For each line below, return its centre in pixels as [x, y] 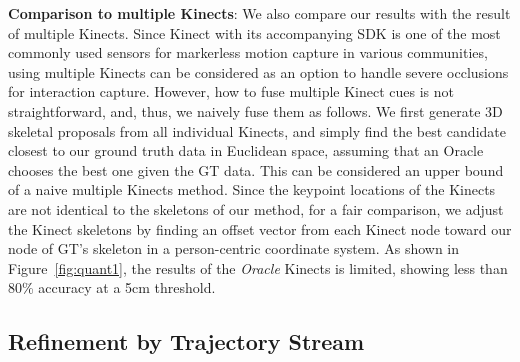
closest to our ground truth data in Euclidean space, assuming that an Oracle [246, 150]
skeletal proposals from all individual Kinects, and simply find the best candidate [257, 130]
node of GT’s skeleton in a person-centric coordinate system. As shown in [234, 248]
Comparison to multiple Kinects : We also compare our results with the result [259, 13]
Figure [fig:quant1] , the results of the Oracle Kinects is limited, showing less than [258, 267]
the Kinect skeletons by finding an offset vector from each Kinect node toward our [260, 228]
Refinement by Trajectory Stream [186, 341]
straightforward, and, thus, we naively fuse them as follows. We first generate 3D [255, 110]
